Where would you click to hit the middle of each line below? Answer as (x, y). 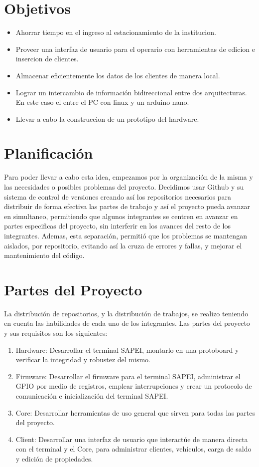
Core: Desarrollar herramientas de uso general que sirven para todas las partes (135, 412)
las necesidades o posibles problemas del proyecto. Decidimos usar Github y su (124, 187)
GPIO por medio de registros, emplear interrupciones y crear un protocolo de (134, 386)
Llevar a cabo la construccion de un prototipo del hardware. (107, 118)
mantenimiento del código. (44, 255)
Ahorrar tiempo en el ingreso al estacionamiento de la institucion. (116, 32)
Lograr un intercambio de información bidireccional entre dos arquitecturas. (131, 92)
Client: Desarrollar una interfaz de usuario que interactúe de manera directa (132, 439)
